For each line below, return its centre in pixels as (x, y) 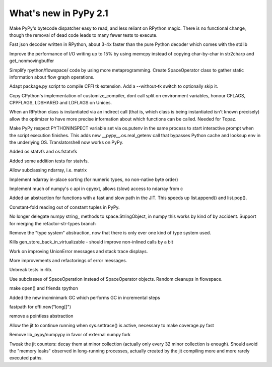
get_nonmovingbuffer (32, 61)
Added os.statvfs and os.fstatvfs (43, 152)
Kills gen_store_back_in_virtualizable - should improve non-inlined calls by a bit (91, 242)
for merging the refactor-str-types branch (52, 223)
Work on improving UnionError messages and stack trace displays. (79, 251)
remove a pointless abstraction (41, 316)
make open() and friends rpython (44, 288)
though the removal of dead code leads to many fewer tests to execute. (83, 35)
